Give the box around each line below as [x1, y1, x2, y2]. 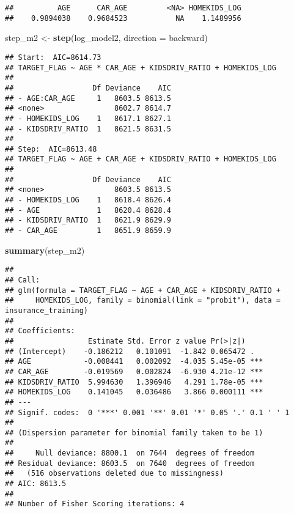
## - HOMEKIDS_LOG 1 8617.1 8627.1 [5, 114, 172, 123]
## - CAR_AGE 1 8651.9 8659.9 [5, 226, 172, 235]
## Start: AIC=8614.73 [5, 53, 101, 62]
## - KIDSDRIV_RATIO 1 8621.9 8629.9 [5, 216, 172, 225]
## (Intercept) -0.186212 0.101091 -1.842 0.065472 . [5, 347, 255, 356]
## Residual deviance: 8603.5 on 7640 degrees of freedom [5, 459, 255, 468]
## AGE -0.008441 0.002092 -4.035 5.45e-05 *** [5, 357, 263, 366]
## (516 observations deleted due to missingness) [5, 469, 224, 478]
